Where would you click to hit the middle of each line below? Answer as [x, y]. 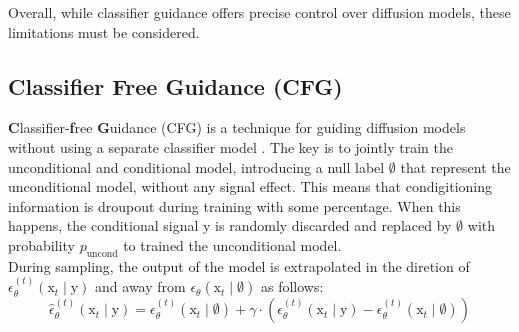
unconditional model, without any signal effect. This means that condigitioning [250, 186]
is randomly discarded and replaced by [333, 225]
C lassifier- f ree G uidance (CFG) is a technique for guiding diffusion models [237, 127]
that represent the [455, 166]
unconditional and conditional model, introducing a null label [196, 166]
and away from [140, 286]
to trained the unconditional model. [232, 244]
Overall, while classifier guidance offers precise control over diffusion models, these [259, 12]
